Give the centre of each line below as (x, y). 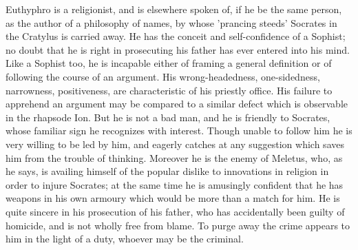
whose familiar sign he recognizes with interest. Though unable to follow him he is (179, 131)
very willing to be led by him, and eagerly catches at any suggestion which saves (175, 144)
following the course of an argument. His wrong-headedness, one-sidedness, (163, 76)
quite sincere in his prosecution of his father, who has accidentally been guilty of (175, 211)
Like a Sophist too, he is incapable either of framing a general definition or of (169, 63)
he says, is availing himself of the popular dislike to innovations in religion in (167, 171)
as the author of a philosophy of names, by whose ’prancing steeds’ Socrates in (171, 22)
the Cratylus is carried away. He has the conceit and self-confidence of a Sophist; (176, 36)
